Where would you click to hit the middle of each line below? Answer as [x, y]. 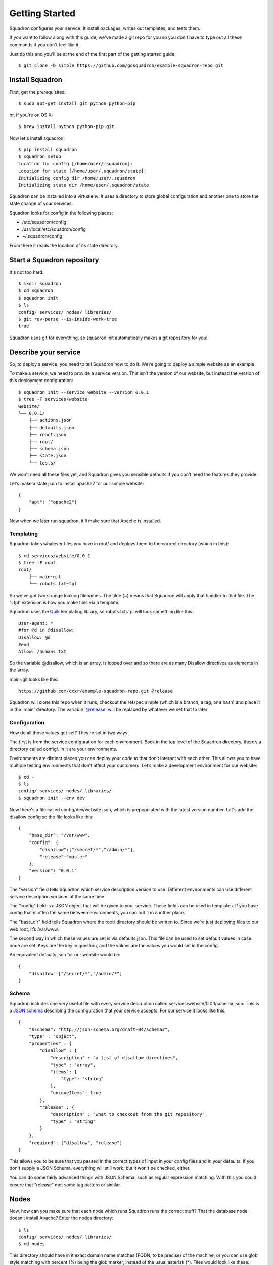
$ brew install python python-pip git [66, 127]
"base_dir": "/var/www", [59, 835]
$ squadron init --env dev [52, 798]
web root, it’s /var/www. [34, 929]
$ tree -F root [37, 562]
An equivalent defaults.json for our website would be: [65, 955]
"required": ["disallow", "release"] [75, 1143]
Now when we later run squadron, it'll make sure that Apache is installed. [85, 521]
